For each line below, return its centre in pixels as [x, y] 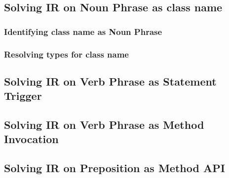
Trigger [23, 96]
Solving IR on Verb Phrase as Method [104, 125]
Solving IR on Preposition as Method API [114, 168]
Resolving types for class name [66, 54]
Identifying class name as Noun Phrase [83, 31]
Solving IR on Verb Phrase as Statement [110, 81]
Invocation [31, 139]
